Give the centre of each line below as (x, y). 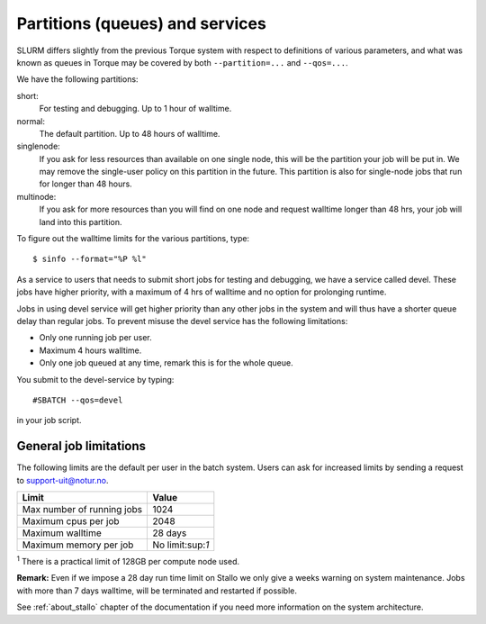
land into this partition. (81, 222)
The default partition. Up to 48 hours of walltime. (130, 133)
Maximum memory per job (78, 545)
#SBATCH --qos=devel (78, 400)
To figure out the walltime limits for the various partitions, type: (133, 239)
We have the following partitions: (77, 79)
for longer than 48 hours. (85, 184)
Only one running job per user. (95, 338)
